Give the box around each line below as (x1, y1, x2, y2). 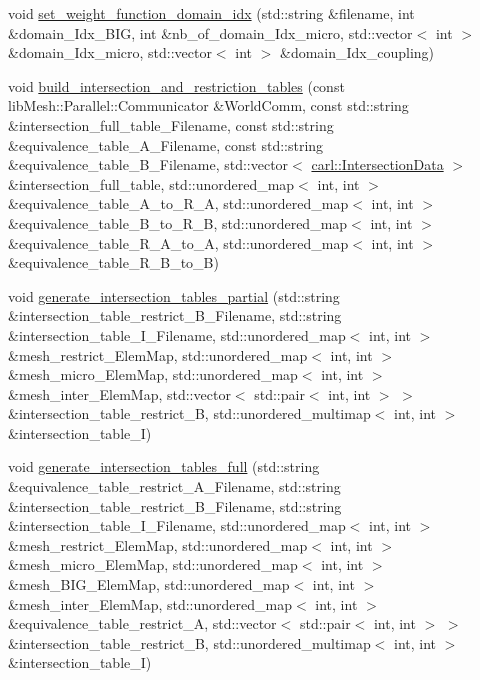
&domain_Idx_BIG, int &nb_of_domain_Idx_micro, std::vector (8, 22, 413, 43)
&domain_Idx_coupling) (279, 42, 435, 63)
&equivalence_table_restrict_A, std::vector (8, 613, 277, 634)
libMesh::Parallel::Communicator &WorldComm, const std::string (8, 95, 409, 116)
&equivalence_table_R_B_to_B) (8, 252, 219, 273)
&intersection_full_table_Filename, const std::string (8, 114, 334, 135)
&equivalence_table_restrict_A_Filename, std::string (8, 476, 341, 497)
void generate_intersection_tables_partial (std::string (8, 285, 340, 306)
